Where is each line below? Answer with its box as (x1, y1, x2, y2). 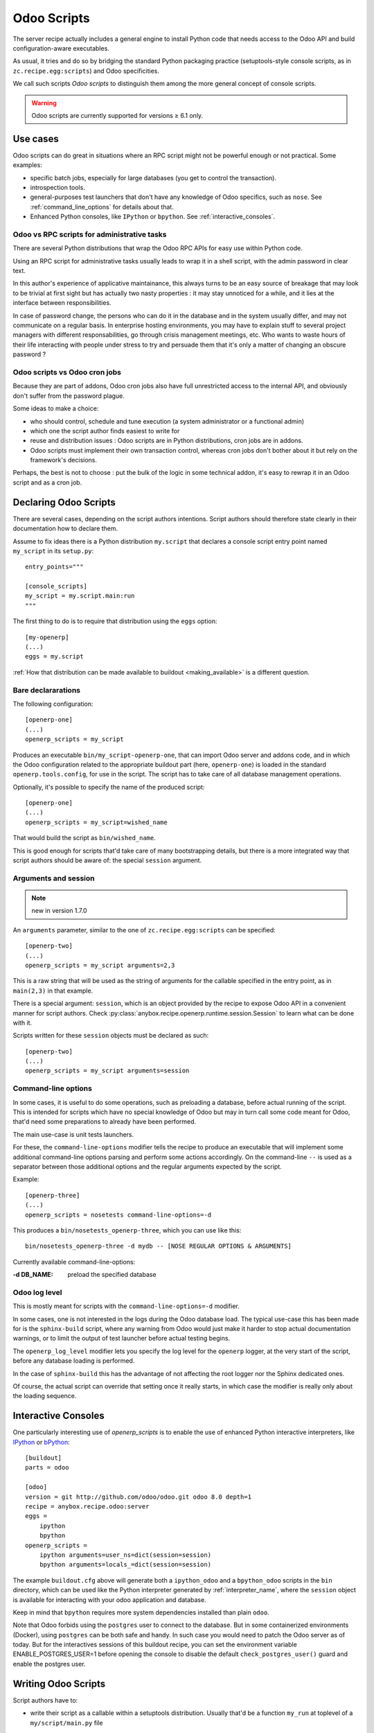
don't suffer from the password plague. (12, 392, 125, 400)
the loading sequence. (12, 1392, 77, 1400)
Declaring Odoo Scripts (12, 496, 116, 508)
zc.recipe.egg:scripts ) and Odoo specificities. (12, 67, 159, 75)
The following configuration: (12, 699, 93, 708)
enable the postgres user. (12, 1660, 86, 1668)
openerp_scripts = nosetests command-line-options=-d (25, 1210, 211, 1219)
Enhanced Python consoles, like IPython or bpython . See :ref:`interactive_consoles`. (30, 212, 276, 221)
